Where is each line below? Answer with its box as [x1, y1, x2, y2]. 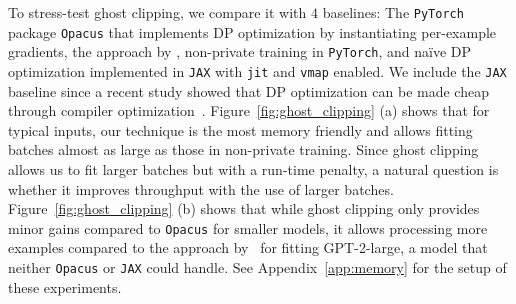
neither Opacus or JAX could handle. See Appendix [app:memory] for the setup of [8, 257, 507, 278]
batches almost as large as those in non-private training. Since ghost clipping [8, 139, 479, 160]
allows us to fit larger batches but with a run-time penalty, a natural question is [8, 159, 499, 179]
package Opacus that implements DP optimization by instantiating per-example [8, 21, 497, 42]
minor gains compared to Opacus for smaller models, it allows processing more [8, 217, 488, 238]
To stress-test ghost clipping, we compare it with [8, 2, 307, 22]
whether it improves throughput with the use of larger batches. [8, 178, 394, 199]
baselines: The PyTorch [322, 2, 464, 22]
